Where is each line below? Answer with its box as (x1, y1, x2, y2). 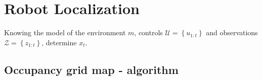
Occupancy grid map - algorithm (4, 61, 179, 77)
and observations (206, 27, 258, 38)
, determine (41, 37, 77, 47)
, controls (134, 27, 163, 38)
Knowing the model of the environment (4, 27, 126, 38)
